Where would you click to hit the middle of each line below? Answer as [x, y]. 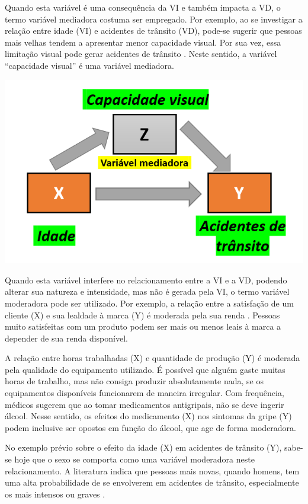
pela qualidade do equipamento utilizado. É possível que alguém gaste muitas [145, 369]
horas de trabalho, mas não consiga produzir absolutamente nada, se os [134, 381]
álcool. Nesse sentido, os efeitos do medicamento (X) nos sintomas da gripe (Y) [148, 416]
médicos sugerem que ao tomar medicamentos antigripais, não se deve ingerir [145, 404]
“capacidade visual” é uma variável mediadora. [89, 65]
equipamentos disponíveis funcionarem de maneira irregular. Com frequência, [145, 393]
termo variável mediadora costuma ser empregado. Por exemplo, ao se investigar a [154, 19]
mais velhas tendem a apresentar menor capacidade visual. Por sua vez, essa [143, 42]
